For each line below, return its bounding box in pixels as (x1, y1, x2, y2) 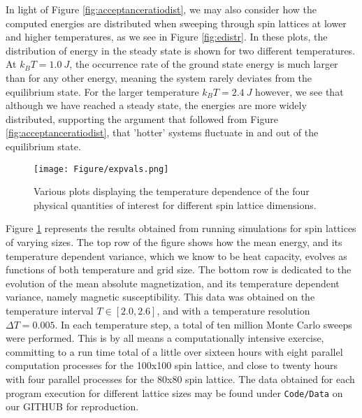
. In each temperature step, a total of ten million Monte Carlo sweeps (55, 317, 352, 331)
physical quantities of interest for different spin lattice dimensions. (34, 197, 317, 212)
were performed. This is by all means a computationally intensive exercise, (6, 331, 324, 345)
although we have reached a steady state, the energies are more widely (6, 98, 307, 113)
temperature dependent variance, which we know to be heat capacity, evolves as (6, 248, 347, 263)
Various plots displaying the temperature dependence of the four (34, 184, 310, 199)
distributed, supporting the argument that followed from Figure (6, 111, 278, 126)
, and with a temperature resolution (157, 303, 310, 317)
